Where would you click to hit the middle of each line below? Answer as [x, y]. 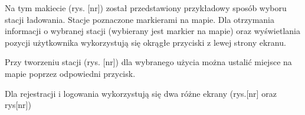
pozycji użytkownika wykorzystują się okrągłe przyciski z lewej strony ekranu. [145, 42]
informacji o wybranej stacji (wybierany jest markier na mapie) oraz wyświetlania [152, 31]
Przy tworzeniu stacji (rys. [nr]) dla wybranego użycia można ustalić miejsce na [148, 62]
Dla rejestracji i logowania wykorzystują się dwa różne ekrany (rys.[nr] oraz [141, 93]
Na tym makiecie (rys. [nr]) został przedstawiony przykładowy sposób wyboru [146, 8]
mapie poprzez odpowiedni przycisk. [70, 73]
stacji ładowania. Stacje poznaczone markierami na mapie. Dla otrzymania [140, 19]
